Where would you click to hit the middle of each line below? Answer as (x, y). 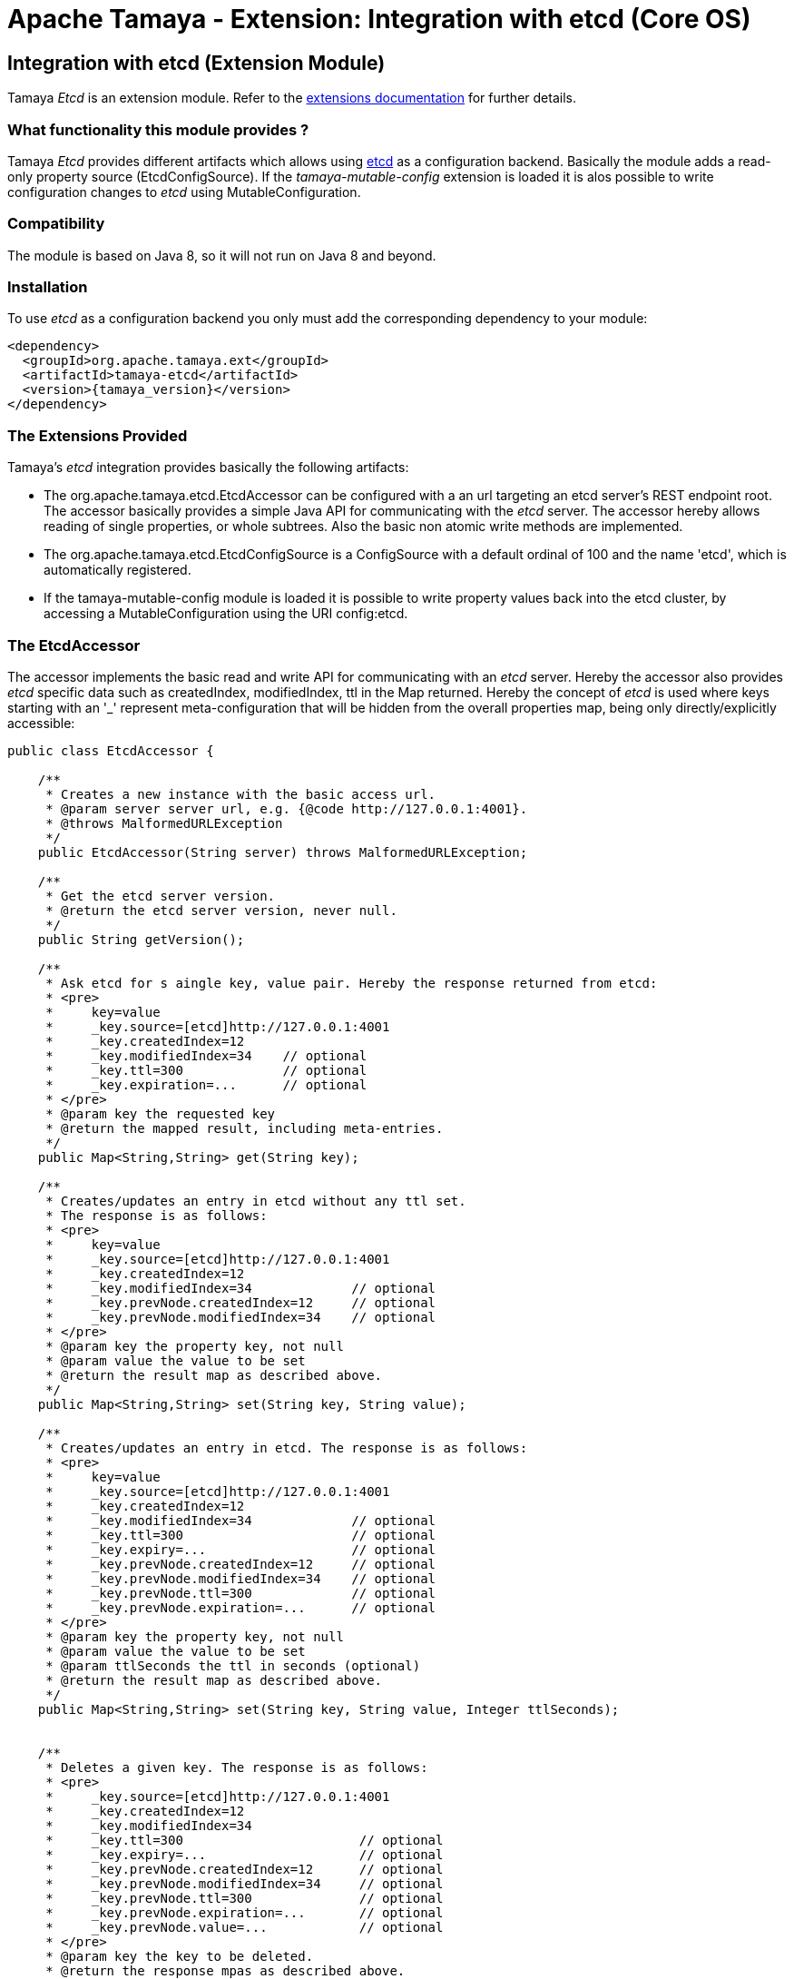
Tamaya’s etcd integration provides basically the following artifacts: (208, 468)
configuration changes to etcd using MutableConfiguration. (184, 192)
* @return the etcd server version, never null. (221, 910)
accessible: (41, 723)
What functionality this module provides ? (158, 129)
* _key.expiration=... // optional (206, 1084)
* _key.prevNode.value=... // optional (245, 1927)
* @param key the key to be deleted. (180, 1956)
